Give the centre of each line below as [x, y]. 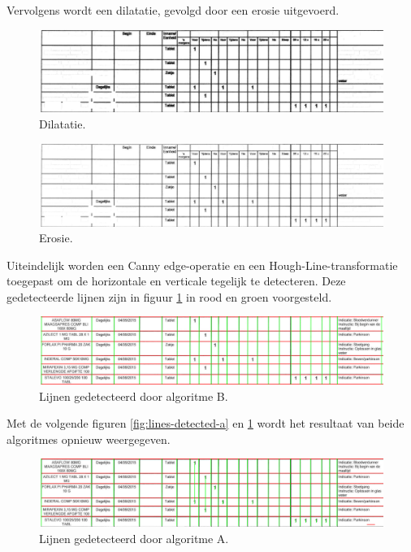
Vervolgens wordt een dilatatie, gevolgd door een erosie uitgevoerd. [173, 10]
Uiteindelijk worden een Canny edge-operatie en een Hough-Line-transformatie [202, 265]
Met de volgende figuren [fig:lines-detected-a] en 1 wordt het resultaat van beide [205, 423]
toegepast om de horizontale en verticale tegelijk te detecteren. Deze [176, 281]
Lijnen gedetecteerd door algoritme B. [134, 396]
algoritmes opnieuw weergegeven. [89, 439]
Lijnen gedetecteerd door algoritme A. [134, 538]
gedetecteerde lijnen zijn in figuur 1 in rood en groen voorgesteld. [169, 296]
